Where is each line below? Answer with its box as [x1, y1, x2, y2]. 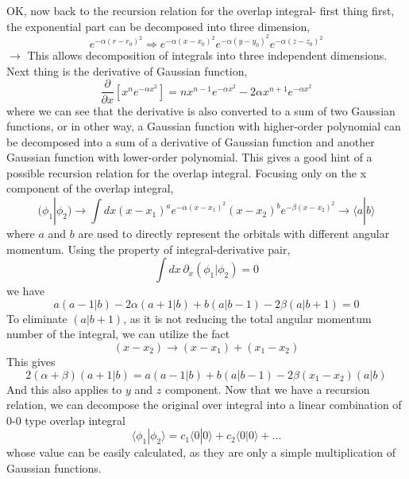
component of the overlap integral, [6, 180, 174, 197]
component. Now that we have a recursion [164, 380, 370, 397]
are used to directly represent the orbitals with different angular [78, 225, 390, 242]
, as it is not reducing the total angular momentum [123, 310, 372, 326]
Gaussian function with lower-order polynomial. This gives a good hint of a [6, 149, 372, 166]
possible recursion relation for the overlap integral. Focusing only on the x [6, 164, 367, 181]
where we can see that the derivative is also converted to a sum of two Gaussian [6, 102, 395, 119]
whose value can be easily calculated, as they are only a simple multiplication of [6, 444, 395, 461]
